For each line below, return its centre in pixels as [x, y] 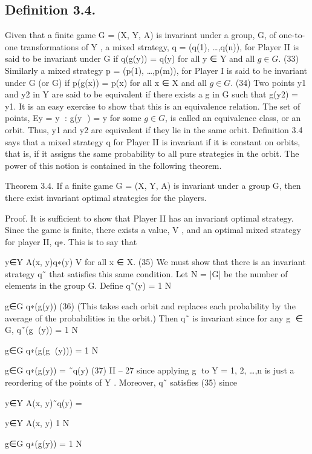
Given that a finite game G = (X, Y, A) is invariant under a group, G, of [141, 35]
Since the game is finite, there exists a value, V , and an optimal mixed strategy [153, 230]
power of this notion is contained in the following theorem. [113, 165]
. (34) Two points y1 [268, 82]
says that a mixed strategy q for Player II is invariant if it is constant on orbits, [153, 141]
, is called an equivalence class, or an [233, 118]
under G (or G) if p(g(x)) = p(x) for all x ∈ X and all [106, 82]
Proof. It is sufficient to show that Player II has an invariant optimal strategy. [149, 218]
